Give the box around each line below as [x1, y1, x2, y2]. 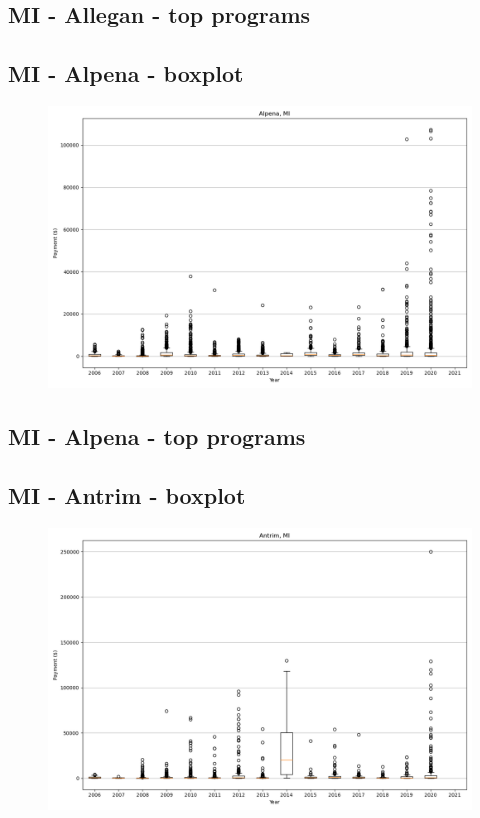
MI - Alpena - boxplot [8, 58, 244, 89]
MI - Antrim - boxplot [8, 480, 246, 511]
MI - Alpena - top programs [8, 421, 306, 452]
